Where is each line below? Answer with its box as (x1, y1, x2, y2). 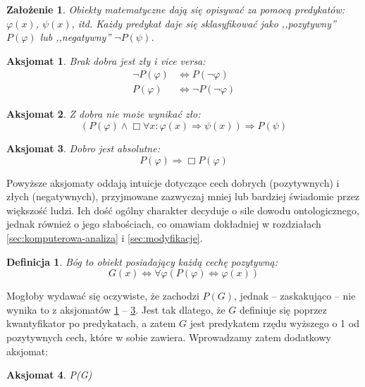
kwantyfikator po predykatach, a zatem (6, 316, 176, 331)
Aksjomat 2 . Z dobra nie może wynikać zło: (6, 106, 201, 121)
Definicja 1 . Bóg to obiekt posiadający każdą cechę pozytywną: (6, 254, 278, 269)
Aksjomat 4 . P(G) (6, 367, 92, 382)
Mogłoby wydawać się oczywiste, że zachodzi (6, 288, 199, 303)
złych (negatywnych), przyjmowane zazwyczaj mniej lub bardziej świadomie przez (6, 189, 360, 204)
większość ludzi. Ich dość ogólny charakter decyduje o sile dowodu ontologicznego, (6, 202, 359, 217)
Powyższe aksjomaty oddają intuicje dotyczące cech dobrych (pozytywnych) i (6, 175, 340, 190)
